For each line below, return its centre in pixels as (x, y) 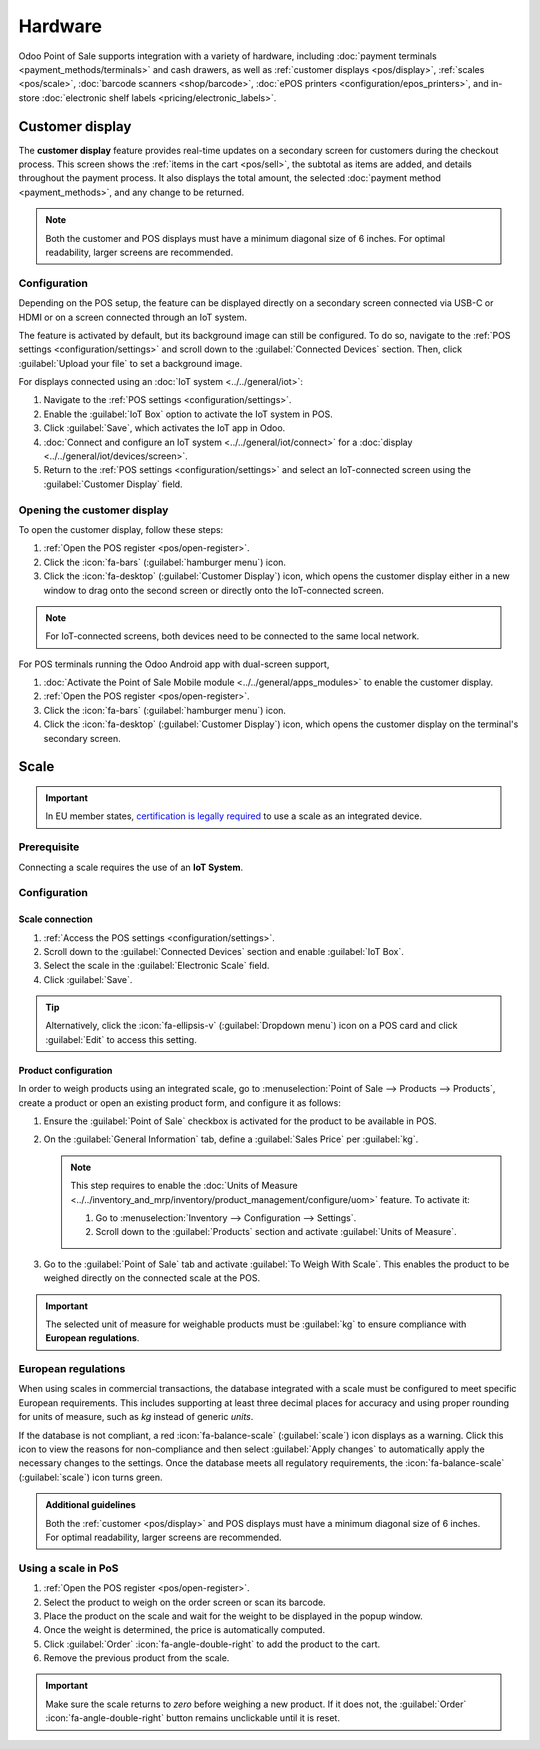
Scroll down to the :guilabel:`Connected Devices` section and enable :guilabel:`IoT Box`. (223, 951)
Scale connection (56, 919)
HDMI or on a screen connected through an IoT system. (133, 317)
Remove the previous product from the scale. (136, 1658)
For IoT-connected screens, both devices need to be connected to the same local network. (232, 636)
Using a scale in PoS (68, 1568)
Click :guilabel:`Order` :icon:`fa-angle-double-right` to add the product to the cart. (212, 1644)
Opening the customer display (93, 510)
